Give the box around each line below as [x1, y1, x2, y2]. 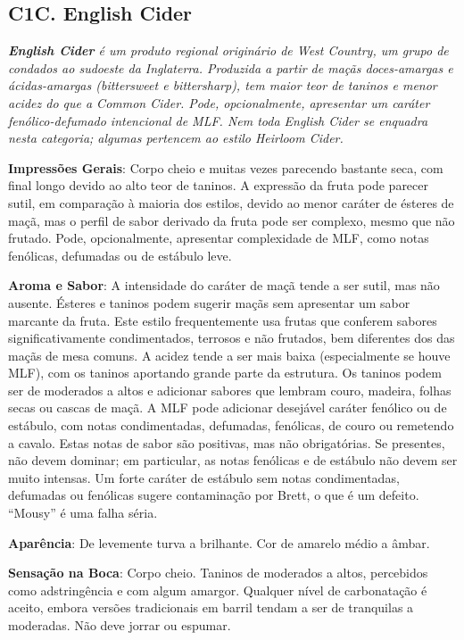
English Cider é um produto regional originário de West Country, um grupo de [8, 41, 449, 60]
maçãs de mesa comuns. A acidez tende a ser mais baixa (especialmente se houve [8, 345, 451, 364]
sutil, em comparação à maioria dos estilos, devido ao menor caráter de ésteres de [8, 193, 454, 212]
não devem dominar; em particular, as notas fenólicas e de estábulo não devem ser [8, 451, 458, 470]
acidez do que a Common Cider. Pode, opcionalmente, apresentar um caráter [8, 93, 430, 112]
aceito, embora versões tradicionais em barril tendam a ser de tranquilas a [8, 598, 414, 617]
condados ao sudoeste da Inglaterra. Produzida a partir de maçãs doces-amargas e [8, 58, 453, 77]
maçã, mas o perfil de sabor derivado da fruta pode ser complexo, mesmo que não [8, 211, 455, 229]
